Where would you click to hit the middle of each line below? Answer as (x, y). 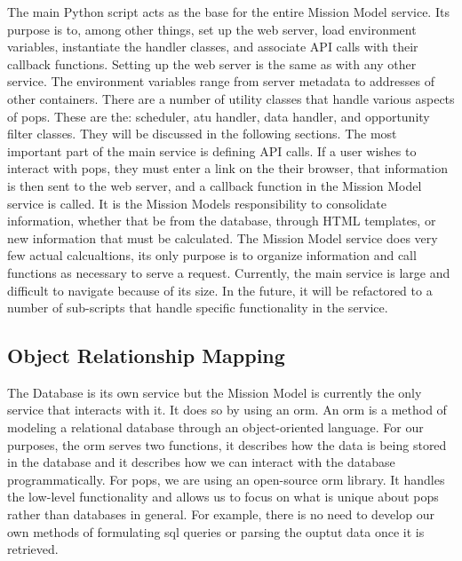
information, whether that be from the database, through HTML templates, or (222, 221)
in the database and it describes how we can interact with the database (201, 462)
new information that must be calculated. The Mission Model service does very (223, 237)
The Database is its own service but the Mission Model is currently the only (215, 392)
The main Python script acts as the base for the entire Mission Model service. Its (228, 12)
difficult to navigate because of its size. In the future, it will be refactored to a (220, 290)
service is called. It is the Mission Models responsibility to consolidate (197, 203)
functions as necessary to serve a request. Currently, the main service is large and (229, 272)
